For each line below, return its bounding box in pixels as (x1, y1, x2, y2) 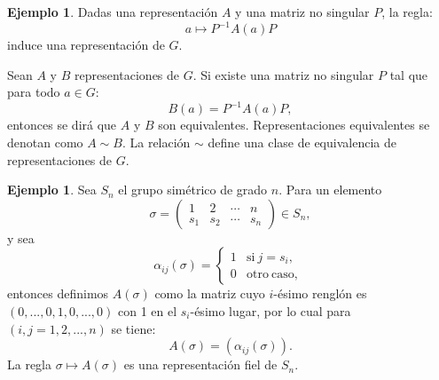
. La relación (122, 132, 191, 151)
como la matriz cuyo (154, 284, 265, 303)
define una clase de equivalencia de (208, 132, 396, 151)
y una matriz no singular (235, 3, 370, 20)
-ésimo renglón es (273, 284, 367, 303)
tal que (389, 65, 428, 83)
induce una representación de (7, 36, 165, 54)
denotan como (7, 132, 83, 151)
